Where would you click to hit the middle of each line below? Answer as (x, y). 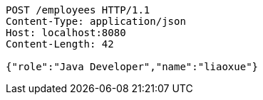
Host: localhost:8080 (66, 33)
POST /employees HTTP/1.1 (78, 10)
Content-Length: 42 (60, 44)
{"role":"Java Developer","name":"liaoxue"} (132, 67)
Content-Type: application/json (96, 21)
